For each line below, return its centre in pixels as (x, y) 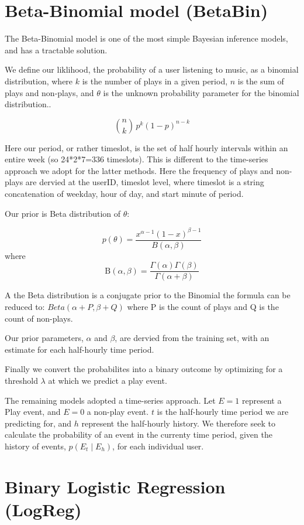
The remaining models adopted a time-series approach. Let (110, 400)
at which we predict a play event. (108, 381)
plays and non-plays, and (49, 92)
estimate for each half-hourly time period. (80, 349)
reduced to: (25, 307)
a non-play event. (118, 412)
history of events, (35, 446)
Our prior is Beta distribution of (63, 213)
